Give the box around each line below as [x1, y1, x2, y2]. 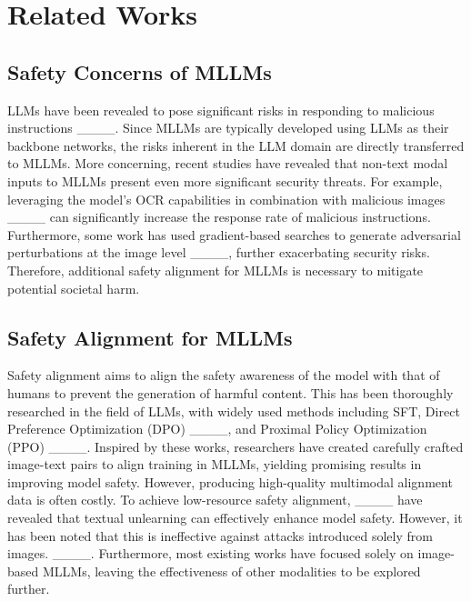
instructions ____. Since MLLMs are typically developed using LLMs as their [7, 118, 449, 137]
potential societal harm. [7, 278, 140, 297]
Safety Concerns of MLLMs [7, 57, 272, 85]
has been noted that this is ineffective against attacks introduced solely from [7, 526, 433, 545]
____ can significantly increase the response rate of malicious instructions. [7, 207, 431, 226]
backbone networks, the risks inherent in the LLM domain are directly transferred [7, 135, 465, 155]
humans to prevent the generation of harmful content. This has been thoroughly [7, 383, 454, 402]
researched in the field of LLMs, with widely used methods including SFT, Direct [7, 401, 460, 420]
